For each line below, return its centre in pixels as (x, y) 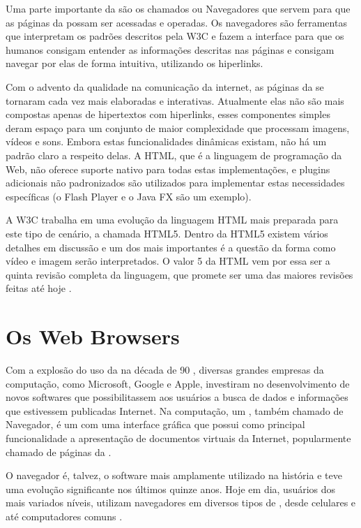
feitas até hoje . (39, 288)
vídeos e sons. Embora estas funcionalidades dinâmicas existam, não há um (166, 141)
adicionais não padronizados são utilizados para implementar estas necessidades (175, 183)
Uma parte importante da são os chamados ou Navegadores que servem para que (178, 8)
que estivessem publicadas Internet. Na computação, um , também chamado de (175, 410)
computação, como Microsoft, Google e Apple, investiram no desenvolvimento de (178, 383)
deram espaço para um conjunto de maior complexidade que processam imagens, (178, 127)
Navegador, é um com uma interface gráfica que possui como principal (155, 424)
